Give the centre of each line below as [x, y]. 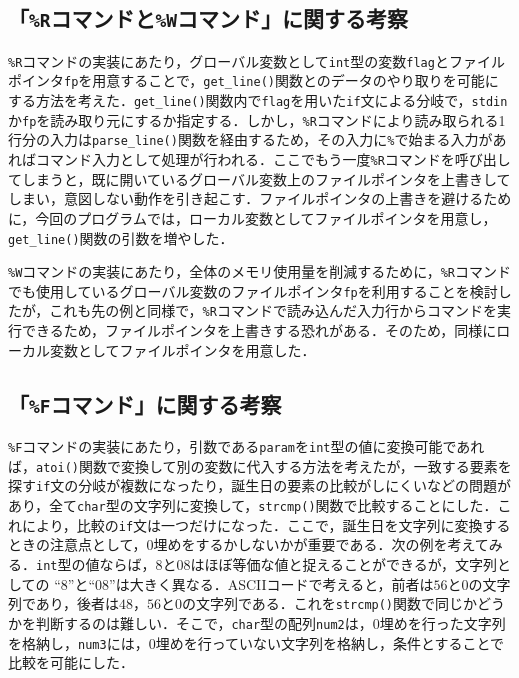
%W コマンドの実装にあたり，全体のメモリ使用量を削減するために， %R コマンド [259, 271]
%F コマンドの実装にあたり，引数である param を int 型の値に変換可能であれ [246, 446]
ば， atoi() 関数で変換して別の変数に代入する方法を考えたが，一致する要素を [260, 465]
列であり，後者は [63, 603]
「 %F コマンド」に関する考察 [145, 403]
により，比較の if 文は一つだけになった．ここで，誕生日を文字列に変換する [266, 524]
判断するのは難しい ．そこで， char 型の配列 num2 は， [204, 622]
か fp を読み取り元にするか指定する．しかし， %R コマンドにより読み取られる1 [257, 119]
